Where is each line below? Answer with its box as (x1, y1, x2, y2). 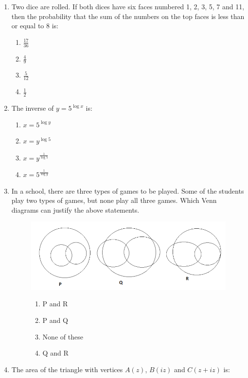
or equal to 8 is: (11, 20, 58, 31)
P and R (42, 298, 68, 309)
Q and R (42, 348, 69, 358)
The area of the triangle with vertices (11, 364, 123, 374)
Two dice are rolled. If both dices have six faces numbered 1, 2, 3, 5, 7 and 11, (11, 1, 245, 11)
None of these (42, 331, 83, 341)
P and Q (42, 315, 68, 325)
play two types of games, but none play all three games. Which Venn (11, 195, 217, 205)
